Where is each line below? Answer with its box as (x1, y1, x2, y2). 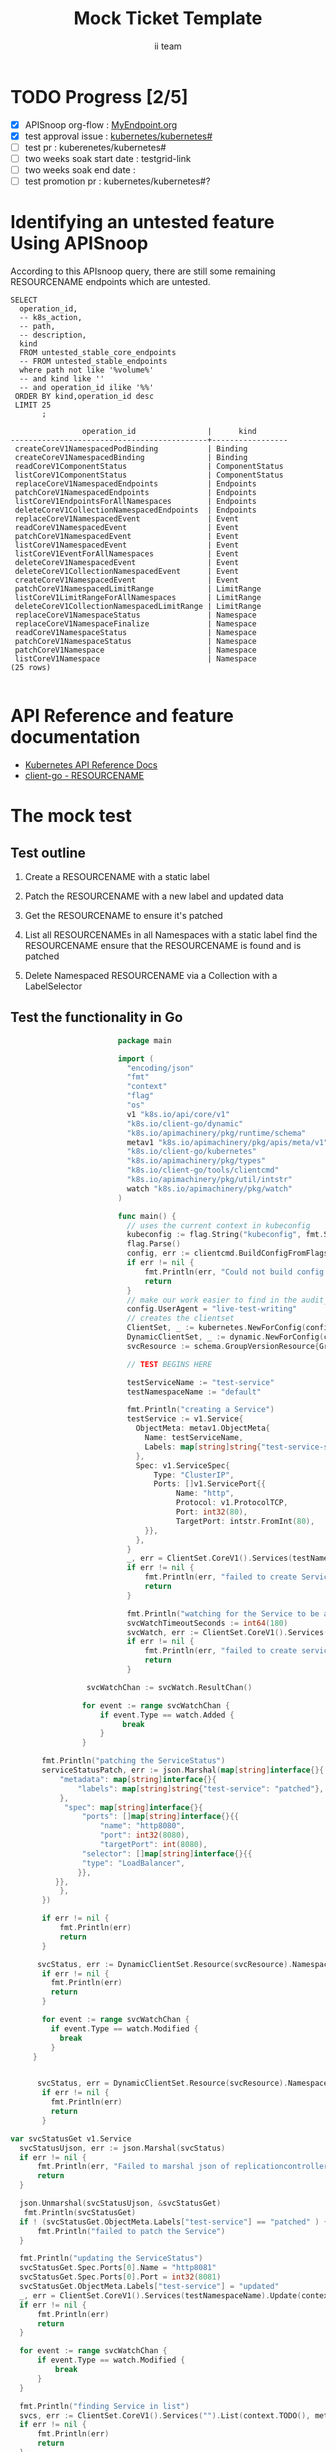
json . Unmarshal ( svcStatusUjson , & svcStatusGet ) (19, 2198, 222, 2208)
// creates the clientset (126, 1313, 235, 1324)
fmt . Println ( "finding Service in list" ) (19, 2401, 190, 2411)
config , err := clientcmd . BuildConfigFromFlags (126, 1248, 329, 1259)
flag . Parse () (126, 1239, 182, 1249)
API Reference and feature (10, 705, 234, 727)
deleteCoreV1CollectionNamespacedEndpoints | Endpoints (14, 505, 257, 515)
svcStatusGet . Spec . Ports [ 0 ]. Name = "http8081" (19, 2263, 217, 2273)
